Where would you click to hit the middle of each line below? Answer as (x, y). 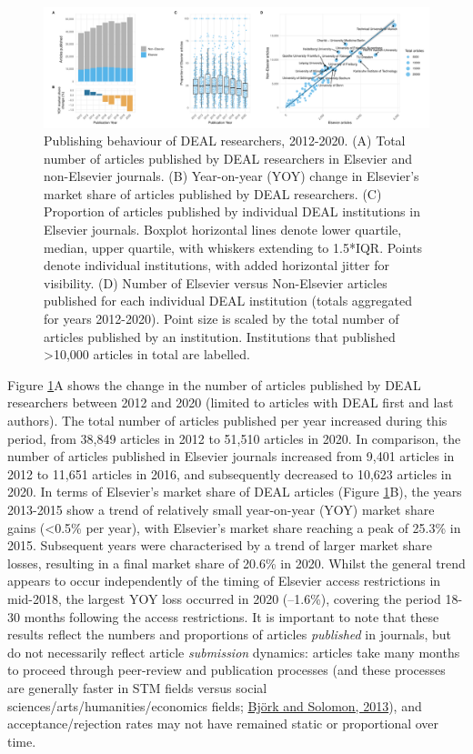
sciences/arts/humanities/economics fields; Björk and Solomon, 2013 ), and (215, 705)
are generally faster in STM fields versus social (137, 687)
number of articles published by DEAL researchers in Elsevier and (228, 158)
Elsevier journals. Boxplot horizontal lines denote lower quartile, (223, 230)
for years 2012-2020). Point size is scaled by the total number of (221, 319)
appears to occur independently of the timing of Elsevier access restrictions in (224, 581)
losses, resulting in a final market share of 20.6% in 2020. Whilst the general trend (236, 563)
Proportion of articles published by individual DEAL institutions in (232, 211)
